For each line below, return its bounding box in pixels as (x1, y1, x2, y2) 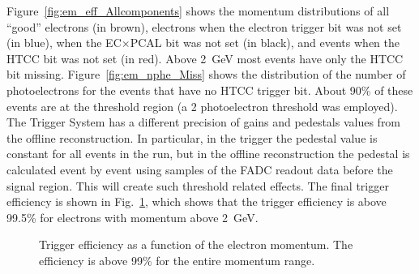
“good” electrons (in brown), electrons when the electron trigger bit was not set (6, 18, 402, 35)
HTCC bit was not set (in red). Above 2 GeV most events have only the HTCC (6, 49, 404, 66)
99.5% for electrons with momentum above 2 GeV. (6, 208, 259, 225)
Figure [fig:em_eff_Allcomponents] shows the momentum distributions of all (6, 2, 390, 19)
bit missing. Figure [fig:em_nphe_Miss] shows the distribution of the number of (6, 66, 406, 83)
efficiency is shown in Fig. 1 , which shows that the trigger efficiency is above (6, 193, 387, 210)
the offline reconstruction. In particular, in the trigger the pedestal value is (6, 129, 378, 146)
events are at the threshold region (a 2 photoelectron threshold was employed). (6, 97, 398, 114)
